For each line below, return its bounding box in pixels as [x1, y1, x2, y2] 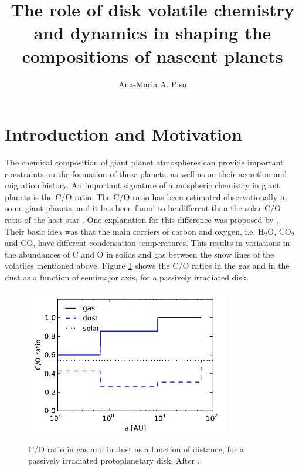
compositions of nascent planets [22, 43, 283, 67]
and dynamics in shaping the [33, 21, 271, 45]
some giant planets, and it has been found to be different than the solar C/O [5, 202, 281, 214]
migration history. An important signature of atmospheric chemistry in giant [5, 179, 280, 191]
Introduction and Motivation [5, 122, 242, 146]
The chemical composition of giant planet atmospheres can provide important [5, 156, 284, 168]
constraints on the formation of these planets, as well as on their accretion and [5, 167, 287, 180]
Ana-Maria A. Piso [118, 77, 186, 90]
